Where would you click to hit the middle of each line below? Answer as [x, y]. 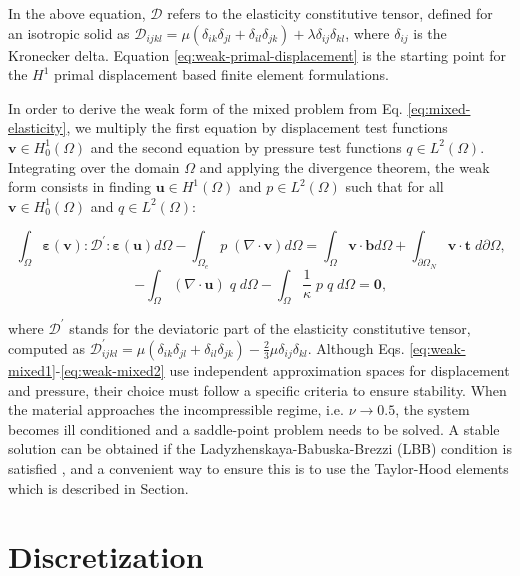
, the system [432, 409]
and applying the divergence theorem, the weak [344, 166]
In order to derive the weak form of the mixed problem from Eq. [205, 107]
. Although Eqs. [356, 347]
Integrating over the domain [94, 166]
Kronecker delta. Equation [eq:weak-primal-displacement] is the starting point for [257, 54]
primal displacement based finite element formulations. [221, 74]
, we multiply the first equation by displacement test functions [257, 127]
